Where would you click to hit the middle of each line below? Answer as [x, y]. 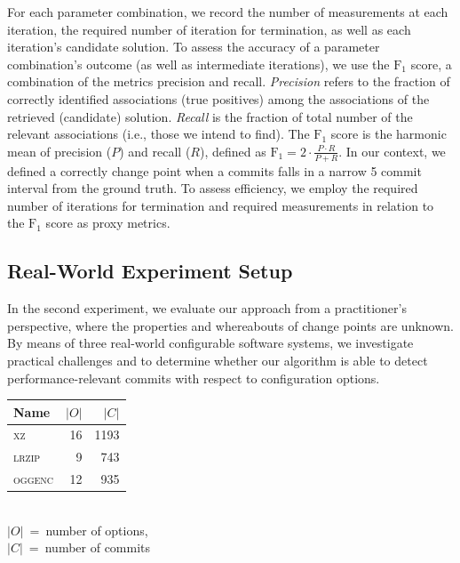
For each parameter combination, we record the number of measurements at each [228, 12]
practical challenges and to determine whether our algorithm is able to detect [218, 360]
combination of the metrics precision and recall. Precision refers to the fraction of [229, 81]
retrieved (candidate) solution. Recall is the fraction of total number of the [210, 116]
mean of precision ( [59, 151]
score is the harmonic [389, 134]
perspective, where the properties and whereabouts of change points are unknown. [231, 325]
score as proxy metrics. [108, 223]
